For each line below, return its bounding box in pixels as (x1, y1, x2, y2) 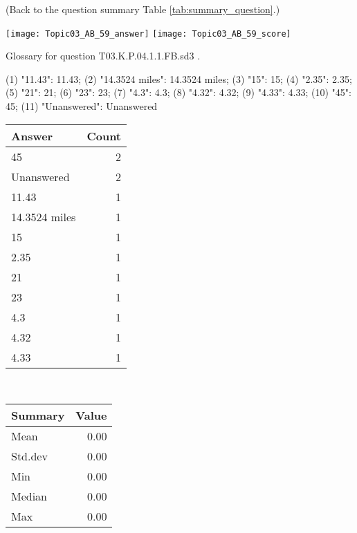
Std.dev (11, 448, 48, 465)
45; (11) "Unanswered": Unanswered (6, 99, 158, 113)
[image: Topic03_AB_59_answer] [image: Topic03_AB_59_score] (6, 28, 291, 39)
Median (11, 488, 48, 505)
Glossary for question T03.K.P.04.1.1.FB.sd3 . (6, 48, 201, 63)
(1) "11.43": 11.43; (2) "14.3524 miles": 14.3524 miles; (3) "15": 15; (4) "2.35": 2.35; (6, 71, 352, 86)
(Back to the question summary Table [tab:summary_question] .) (6, 2, 280, 16)
